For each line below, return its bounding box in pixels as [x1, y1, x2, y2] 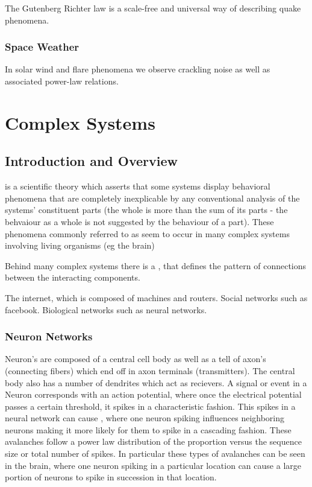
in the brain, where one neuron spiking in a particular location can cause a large [5, 459, 301, 471]
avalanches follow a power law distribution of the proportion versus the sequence [5, 435, 302, 448]
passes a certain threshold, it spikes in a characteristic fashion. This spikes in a [5, 399, 296, 412]
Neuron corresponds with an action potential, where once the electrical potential [5, 388, 302, 401]
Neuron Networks [5, 329, 93, 344]
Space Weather [5, 39, 80, 54]
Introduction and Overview [5, 151, 178, 170]
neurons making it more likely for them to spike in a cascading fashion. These [5, 423, 292, 436]
